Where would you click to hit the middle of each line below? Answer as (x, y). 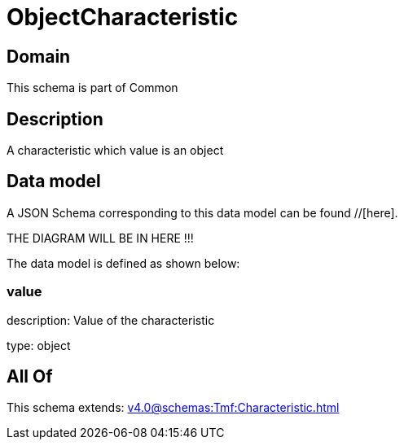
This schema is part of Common (92, 88)
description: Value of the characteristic (111, 320)
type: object (39, 345)
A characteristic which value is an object (115, 151)
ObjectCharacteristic (123, 17)
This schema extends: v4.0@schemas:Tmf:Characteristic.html (173, 408)
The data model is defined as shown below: (123, 263)
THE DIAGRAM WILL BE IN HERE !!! (100, 238)
